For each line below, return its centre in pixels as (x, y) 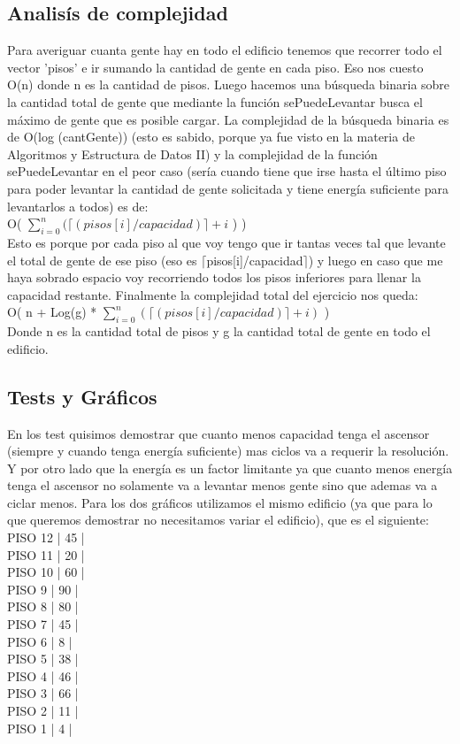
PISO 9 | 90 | (43, 589)
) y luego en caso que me (376, 260)
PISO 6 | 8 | (40, 641)
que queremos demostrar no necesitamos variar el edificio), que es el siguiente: (218, 520)
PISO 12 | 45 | (46, 537)
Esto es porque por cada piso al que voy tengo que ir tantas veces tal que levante (226, 242)
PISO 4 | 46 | (43, 675)
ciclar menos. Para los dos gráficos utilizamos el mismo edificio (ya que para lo (220, 502)
